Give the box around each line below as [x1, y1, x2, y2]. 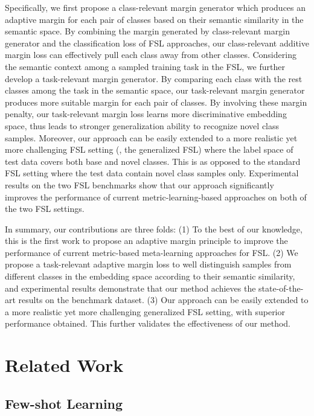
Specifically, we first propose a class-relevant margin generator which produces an [5, 1, 306, 13]
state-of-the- [258, 281, 304, 294]
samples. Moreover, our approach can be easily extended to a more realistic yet [5, 131, 298, 144]
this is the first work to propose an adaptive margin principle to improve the [5, 234, 288, 247]
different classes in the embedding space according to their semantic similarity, [5, 270, 295, 283]
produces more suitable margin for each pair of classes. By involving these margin [5, 95, 307, 108]
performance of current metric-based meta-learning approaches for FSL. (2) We [5, 246, 298, 258]
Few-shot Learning [5, 394, 123, 412]
